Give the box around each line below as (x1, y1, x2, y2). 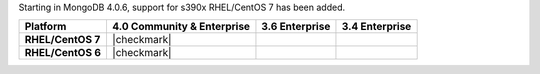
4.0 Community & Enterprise (111, 20, 250, 34)
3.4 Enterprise (341, 20, 412, 34)
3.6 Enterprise (261, 20, 331, 34)
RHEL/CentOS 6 (24, 46, 102, 60)
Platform (24, 20, 67, 34)
